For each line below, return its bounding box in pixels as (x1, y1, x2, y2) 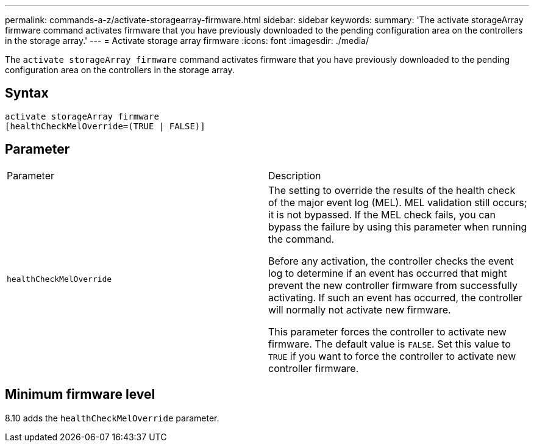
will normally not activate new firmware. (268, 303, 451, 316)
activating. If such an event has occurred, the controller (268, 291, 522, 304)
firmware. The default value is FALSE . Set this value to (268, 337, 511, 350)
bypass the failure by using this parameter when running (268, 220, 527, 233)
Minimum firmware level (5, 387, 155, 402)
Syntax (5, 85, 49, 101)
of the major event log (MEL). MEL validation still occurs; (268, 196, 527, 209)
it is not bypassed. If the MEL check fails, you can (268, 208, 496, 221)
